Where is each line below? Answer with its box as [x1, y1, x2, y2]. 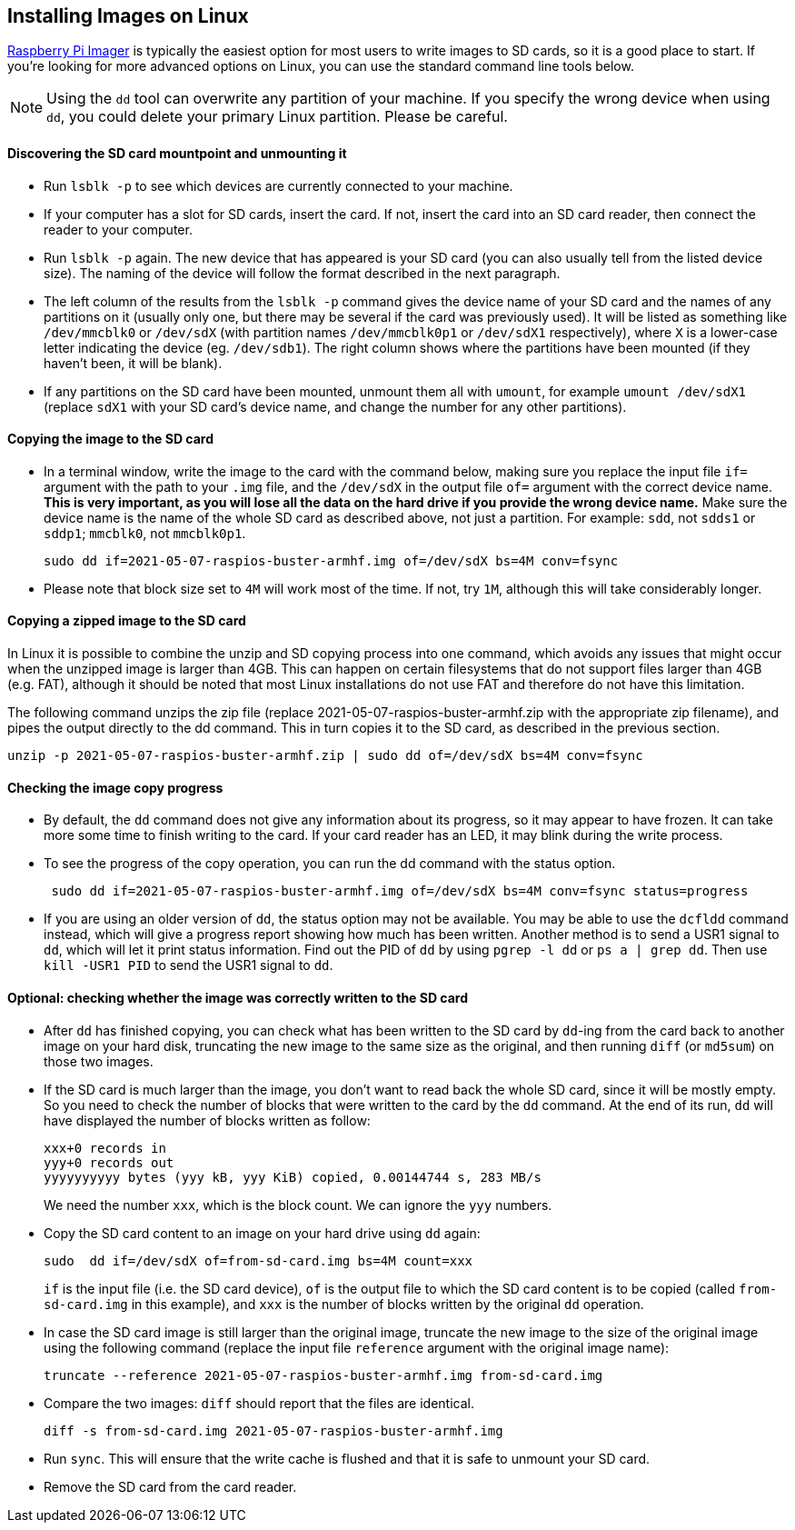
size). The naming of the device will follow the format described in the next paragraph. [44, 265, 561, 281]
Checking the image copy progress [7, 779, 224, 795]
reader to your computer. [44, 221, 193, 237]
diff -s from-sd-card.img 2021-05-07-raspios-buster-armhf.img [44, 1423, 503, 1438]
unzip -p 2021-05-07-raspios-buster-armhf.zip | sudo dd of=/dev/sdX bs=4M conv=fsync [7, 748, 643, 764]
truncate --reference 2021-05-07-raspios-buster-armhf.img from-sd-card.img [44, 1367, 603, 1383]
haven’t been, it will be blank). [44, 355, 223, 371]
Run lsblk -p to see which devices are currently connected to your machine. [44, 177, 513, 194]
